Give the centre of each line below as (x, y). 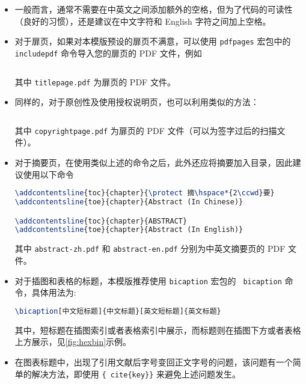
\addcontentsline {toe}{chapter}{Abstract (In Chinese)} (129, 202)
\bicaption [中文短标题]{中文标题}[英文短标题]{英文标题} (118, 311)
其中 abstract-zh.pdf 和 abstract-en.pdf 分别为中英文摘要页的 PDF (150, 248)
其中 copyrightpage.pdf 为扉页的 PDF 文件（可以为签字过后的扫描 (146, 130)
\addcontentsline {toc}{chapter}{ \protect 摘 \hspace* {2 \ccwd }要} (145, 193)
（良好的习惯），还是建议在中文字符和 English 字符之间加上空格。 (143, 21)
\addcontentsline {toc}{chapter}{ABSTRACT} (101, 221)
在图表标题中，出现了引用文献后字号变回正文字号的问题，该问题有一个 (154, 361)
